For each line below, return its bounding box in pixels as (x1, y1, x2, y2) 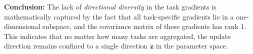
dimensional (4, 21, 40, 31)
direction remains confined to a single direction (4, 40, 148, 51)
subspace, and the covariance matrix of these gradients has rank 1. (42, 21, 246, 31)
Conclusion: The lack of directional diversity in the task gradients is (4, 1, 216, 11)
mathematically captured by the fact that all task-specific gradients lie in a (4, 11, 234, 21)
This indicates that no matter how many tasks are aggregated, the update (4, 30, 231, 41)
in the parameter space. (155, 40, 228, 51)
